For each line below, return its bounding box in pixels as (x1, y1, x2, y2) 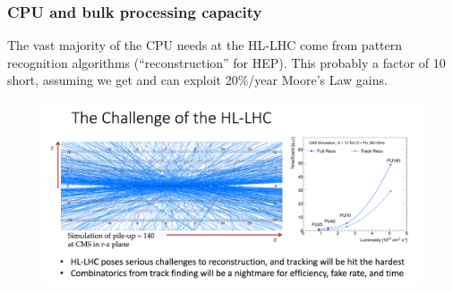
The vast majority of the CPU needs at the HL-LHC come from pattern (7, 36, 403, 54)
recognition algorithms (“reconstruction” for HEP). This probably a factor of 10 (7, 53, 446, 71)
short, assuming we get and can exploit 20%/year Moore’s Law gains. (7, 71, 388, 89)
